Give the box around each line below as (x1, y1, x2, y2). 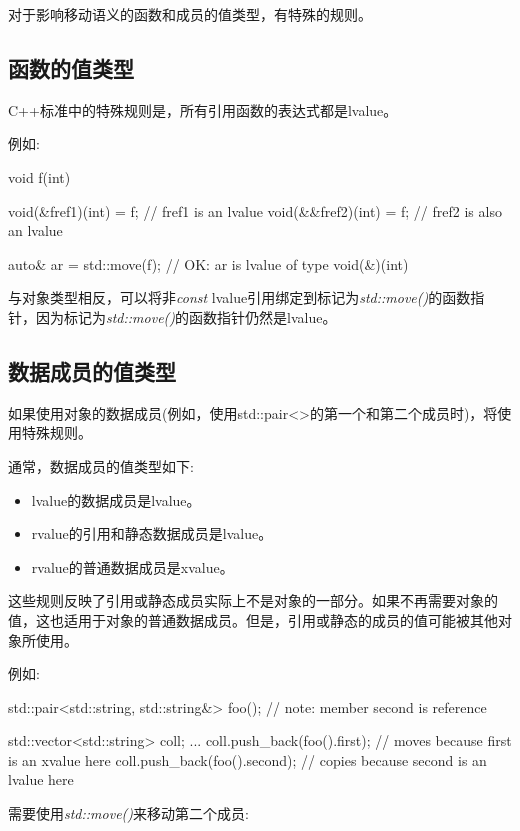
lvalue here (8, 769, 74, 790)
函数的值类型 (8, 52, 134, 83)
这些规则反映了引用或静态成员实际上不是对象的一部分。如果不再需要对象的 (8, 590, 498, 611)
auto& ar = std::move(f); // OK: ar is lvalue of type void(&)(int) (8, 253, 409, 274)
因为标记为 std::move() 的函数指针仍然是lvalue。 (35, 306, 337, 327)
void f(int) (8, 166, 71, 187)
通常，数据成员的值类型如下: (8, 455, 194, 476)
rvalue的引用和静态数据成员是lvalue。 (31, 523, 273, 544)
